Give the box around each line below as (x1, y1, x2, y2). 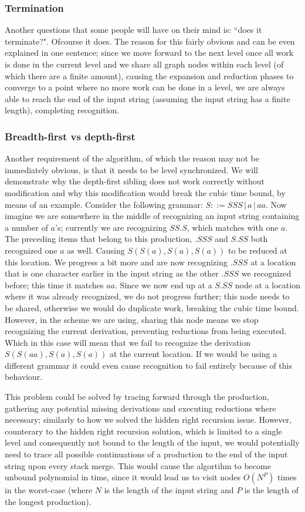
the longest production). (5, 495, 91, 507)
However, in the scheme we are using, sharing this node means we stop (5, 313, 259, 325)
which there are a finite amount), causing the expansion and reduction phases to (5, 69, 294, 82)
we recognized (241, 267, 292, 279)
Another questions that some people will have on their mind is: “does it (5, 23, 262, 36)
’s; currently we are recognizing (55, 221, 167, 233)
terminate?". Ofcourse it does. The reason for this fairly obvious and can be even (5, 35, 295, 47)
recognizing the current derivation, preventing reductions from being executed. (5, 325, 287, 337)
